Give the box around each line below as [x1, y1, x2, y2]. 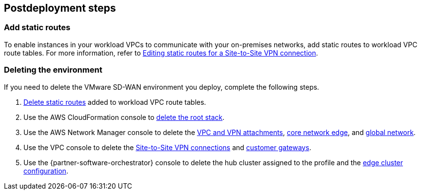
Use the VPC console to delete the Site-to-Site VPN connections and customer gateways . [23, 143, 311, 152]
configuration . [23, 166, 68, 175]
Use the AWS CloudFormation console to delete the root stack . [23, 113, 225, 121]
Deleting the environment [4, 65, 102, 75]
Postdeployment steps [4, 2, 116, 14]
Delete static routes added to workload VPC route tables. [23, 97, 206, 106]
